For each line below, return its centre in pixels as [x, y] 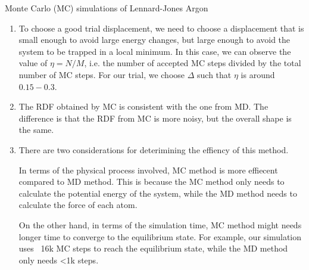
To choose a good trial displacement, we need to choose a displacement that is [161, 28]
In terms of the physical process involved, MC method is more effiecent [148, 170]
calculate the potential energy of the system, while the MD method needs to [158, 193]
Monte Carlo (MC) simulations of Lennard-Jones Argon [107, 8]
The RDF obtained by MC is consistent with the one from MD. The [143, 106]
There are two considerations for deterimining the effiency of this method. [154, 149]
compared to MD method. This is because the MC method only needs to [152, 181]
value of [33, 63]
